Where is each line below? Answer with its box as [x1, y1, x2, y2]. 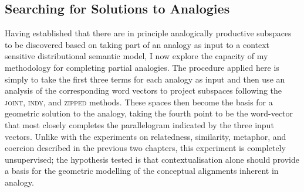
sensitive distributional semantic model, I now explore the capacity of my [5, 50, 268, 62]
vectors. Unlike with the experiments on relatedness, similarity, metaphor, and [5, 130, 286, 142]
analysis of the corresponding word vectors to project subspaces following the [5, 84, 282, 97]
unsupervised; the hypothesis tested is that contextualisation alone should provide [5, 153, 300, 165]
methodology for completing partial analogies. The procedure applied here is [5, 61, 279, 73]
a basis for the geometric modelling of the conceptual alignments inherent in [5, 164, 279, 177]
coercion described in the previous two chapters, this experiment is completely [5, 142, 286, 154]
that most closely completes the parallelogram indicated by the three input [5, 118, 274, 131]
